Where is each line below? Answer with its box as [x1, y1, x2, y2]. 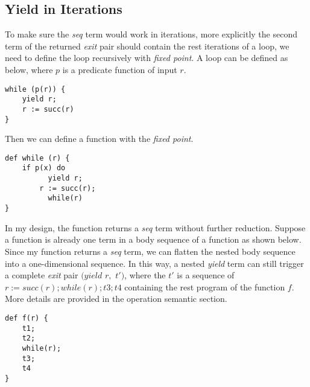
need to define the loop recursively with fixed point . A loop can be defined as [5, 51, 288, 64]
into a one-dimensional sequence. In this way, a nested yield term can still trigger [5, 257, 304, 269]
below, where [5, 63, 53, 75]
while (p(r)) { [5, 85, 66, 94]
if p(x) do [22, 164, 66, 173]
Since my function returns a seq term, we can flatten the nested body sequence [5, 245, 296, 257]
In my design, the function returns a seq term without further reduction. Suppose [5, 221, 306, 234]
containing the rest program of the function [124, 280, 285, 293]
